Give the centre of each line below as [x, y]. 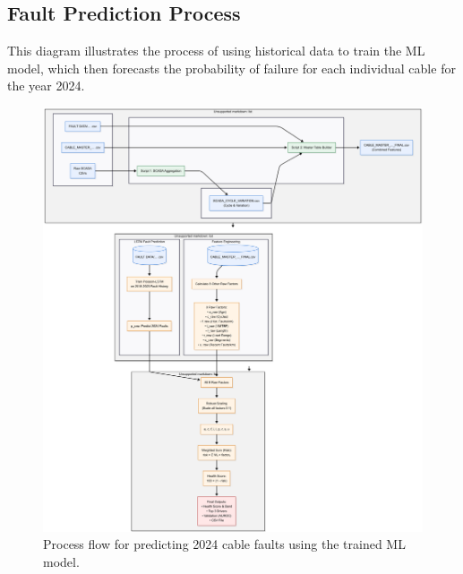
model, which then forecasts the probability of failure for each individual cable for [231, 68]
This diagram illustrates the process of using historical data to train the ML [216, 51]
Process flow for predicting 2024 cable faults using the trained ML [224, 544]
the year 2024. [46, 86]
